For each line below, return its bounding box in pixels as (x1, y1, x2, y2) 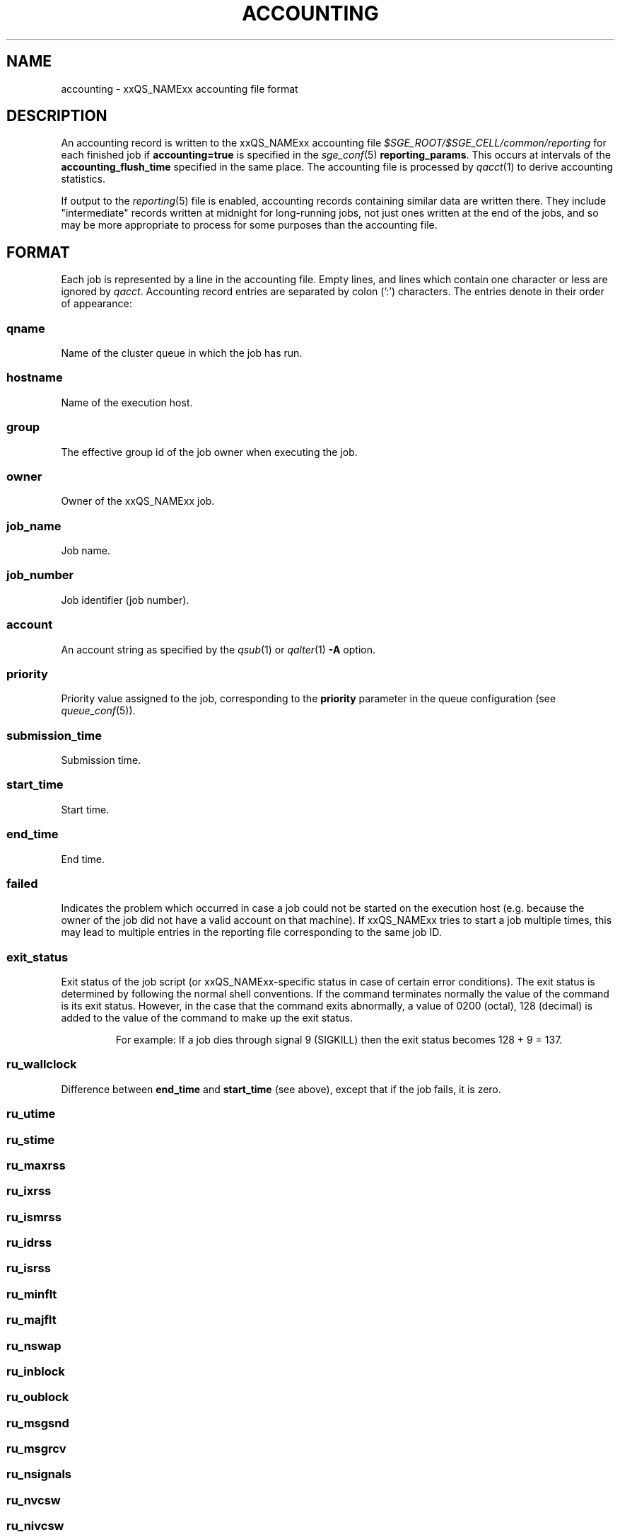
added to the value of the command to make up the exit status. (61, 1012, 353, 1024)
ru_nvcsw (6, 1492, 61, 1507)
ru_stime (6, 1132, 55, 1147)
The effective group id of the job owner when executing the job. (61, 445, 358, 458)
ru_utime (6, 1107, 56, 1121)
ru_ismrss (6, 1209, 62, 1224)
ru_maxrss (6, 1158, 66, 1172)
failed (6, 876, 38, 891)
